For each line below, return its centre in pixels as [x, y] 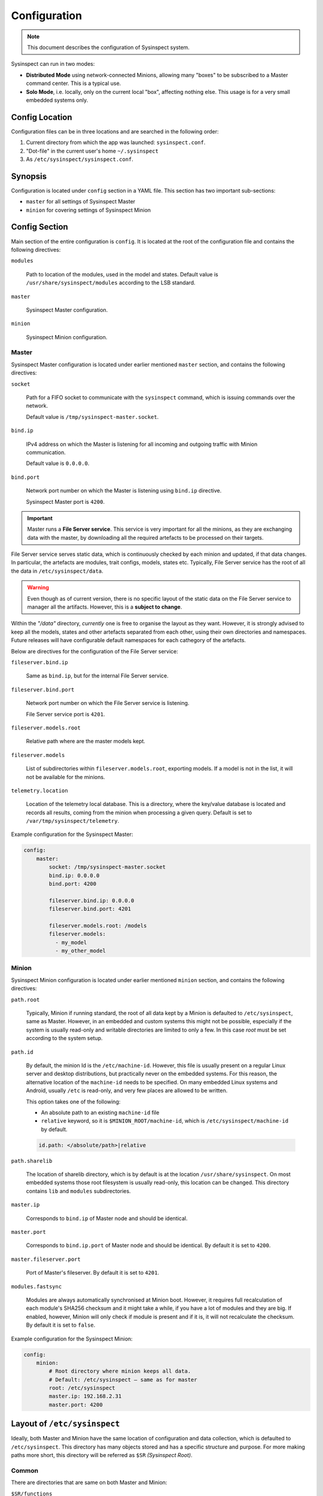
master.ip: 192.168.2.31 [85, 1396]
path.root [25, 1000]
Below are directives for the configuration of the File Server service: [95, 651]
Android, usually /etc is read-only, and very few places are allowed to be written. [127, 1091]
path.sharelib [32, 1161]
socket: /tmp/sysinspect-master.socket [107, 867]
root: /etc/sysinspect [82, 1388]
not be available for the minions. [65, 777]
